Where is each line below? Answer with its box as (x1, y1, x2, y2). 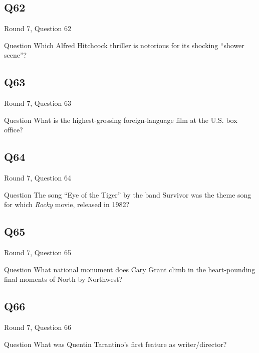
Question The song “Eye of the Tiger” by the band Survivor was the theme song (4, 189, 251, 200)
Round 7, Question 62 (4, 23, 72, 34)
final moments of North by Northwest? (4, 274, 123, 284)
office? (4, 124, 23, 135)
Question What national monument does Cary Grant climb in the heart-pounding (4, 264, 255, 274)
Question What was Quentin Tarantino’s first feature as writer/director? (4, 338, 227, 349)
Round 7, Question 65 (4, 247, 72, 258)
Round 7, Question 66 (4, 322, 72, 332)
